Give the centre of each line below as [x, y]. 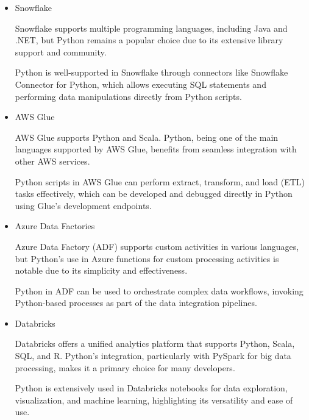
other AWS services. [52, 161]
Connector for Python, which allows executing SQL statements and [140, 84]
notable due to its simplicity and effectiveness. [101, 270]
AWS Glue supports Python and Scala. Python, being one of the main [147, 137]
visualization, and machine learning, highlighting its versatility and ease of [154, 400]
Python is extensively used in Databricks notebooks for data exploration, [151, 388]
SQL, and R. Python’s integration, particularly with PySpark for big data [153, 356]
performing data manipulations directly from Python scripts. [128, 96]
